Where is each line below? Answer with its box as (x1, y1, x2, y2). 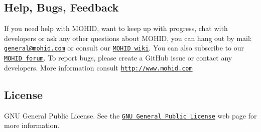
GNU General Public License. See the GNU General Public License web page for (4, 110, 257, 120)
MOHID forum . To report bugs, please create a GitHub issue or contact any (4, 52, 232, 63)
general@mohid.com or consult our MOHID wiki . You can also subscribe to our (4, 42, 244, 53)
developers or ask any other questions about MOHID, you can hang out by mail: (4, 32, 252, 43)
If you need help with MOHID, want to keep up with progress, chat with (4, 23, 228, 33)
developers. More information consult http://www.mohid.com (4, 62, 193, 72)
